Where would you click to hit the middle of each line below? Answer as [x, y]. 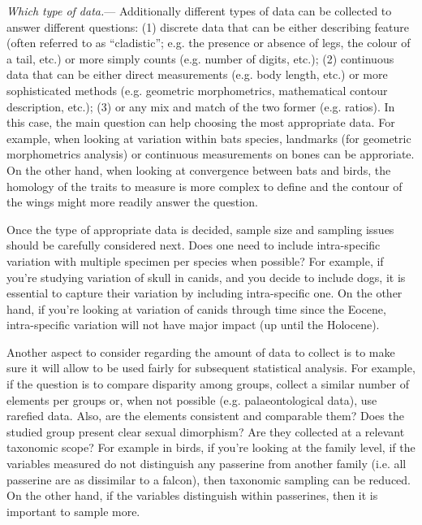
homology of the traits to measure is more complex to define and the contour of [205, 186]
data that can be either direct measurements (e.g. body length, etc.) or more [197, 74]
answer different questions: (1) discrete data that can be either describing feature [208, 26]
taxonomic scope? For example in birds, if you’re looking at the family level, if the [211, 447]
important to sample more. [73, 511]
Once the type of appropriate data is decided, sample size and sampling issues [200, 229]
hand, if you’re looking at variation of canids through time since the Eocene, [196, 308]
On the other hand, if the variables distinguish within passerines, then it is [192, 495]
